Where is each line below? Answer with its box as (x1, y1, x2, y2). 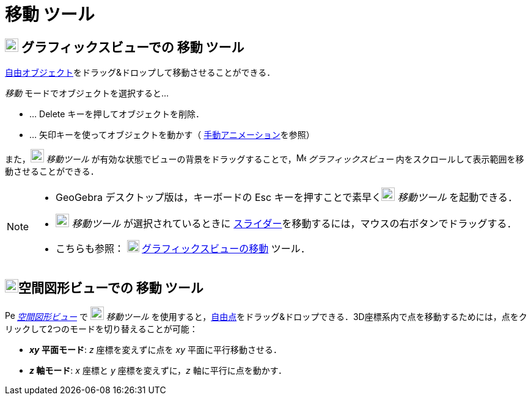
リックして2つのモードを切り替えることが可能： (5, 324, 198, 335)
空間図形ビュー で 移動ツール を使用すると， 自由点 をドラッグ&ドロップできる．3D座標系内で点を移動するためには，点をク (16, 311, 527, 322)
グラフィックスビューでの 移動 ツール (21, 39, 244, 55)
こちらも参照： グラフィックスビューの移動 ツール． (56, 242, 310, 255)
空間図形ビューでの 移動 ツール (18, 280, 203, 296)
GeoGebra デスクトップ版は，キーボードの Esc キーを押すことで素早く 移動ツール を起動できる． (56, 191, 518, 204)
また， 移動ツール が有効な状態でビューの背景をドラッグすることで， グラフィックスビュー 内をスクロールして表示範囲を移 (5, 154, 524, 165)
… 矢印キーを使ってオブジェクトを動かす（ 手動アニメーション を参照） (29, 129, 315, 140)
